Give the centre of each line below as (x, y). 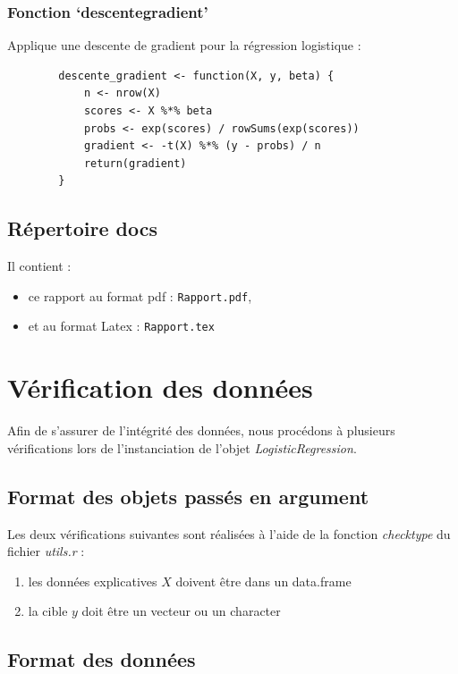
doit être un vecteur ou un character (181, 611)
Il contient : (39, 266)
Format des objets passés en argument (188, 496)
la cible (48, 611)
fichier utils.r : (46, 551)
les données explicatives (93, 581)
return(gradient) (135, 163)
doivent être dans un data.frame (263, 581)
